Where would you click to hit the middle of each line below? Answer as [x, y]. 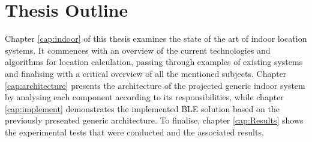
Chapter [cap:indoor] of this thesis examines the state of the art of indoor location [156, 38]
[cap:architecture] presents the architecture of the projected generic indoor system [155, 85]
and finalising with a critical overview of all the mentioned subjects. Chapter [146, 73]
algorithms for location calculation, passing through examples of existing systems [154, 62]
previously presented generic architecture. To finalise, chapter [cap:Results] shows [154, 120]
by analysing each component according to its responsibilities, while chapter [144, 97]
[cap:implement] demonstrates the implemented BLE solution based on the [142, 108]
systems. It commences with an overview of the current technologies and [138, 50]
